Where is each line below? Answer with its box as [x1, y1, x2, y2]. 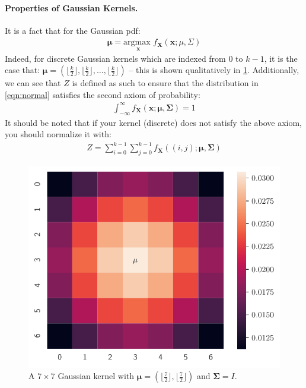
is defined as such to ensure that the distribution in [72, 77, 259, 89]
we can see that [5, 77, 61, 89]
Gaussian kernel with [58, 370, 135, 382]
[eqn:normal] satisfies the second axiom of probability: [5, 88, 200, 100]
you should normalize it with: [5, 128, 111, 140]
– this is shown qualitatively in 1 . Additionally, [129, 64, 299, 76]
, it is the [264, 52, 298, 64]
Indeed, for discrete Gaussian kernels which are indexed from [5, 52, 226, 64]
